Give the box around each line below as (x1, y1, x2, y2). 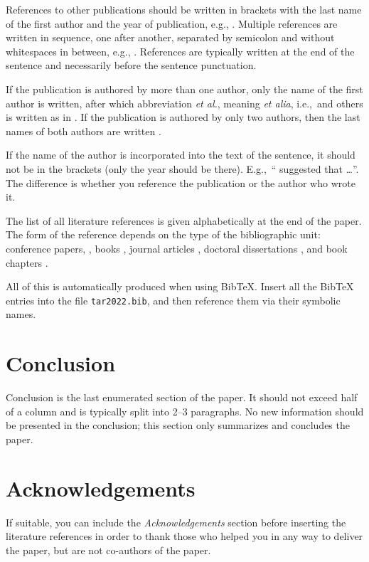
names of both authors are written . (6, 123, 161, 138)
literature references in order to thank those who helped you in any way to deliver (6, 529, 363, 544)
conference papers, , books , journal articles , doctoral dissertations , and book (6, 240, 348, 255)
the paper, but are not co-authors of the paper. (6, 542, 211, 557)
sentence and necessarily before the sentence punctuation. (6, 58, 257, 73)
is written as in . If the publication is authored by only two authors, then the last (6, 110, 360, 124)
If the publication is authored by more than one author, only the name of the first (6, 81, 363, 96)
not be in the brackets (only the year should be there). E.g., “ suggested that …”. (6, 161, 359, 176)
